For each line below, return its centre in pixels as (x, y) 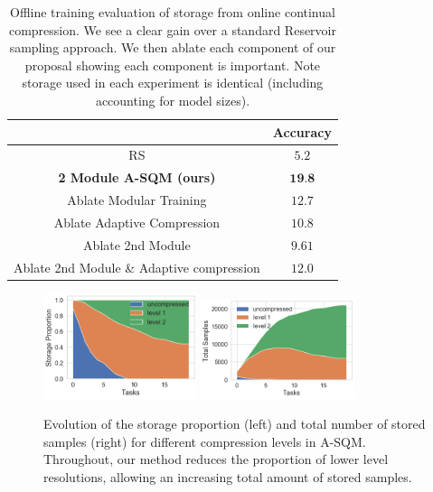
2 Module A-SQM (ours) (137, 177)
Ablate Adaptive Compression (137, 222)
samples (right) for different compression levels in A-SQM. (205, 441)
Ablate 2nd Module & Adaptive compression (137, 267)
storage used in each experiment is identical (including (173, 83)
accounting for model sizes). (173, 100)
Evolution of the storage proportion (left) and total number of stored (235, 424)
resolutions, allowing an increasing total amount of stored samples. (228, 477)
